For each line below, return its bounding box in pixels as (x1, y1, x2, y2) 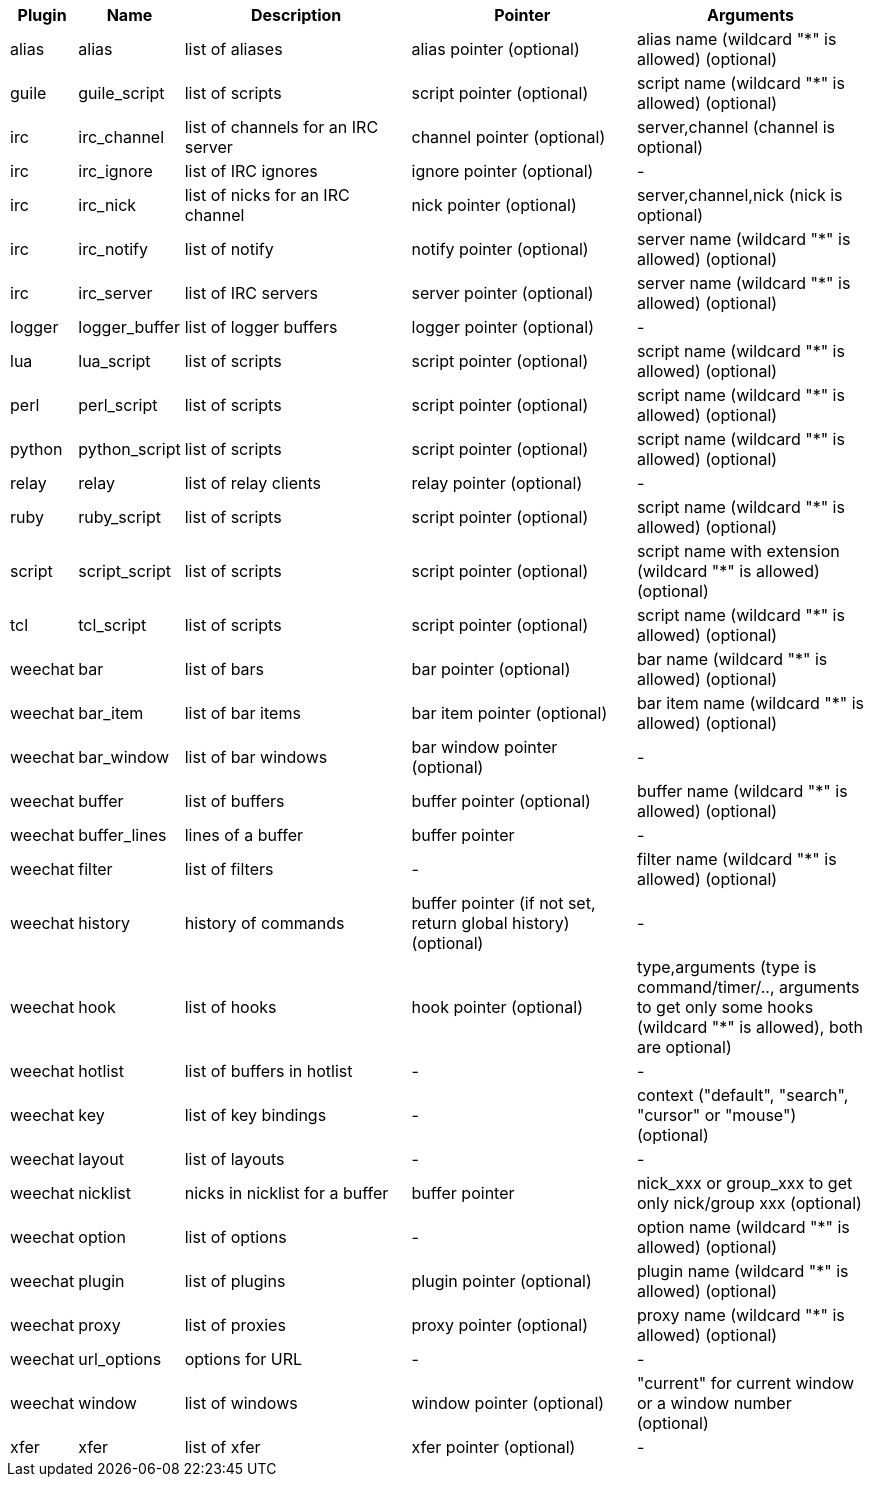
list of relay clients (184, 473, 322, 493)
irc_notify (78, 239, 148, 259)
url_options (78, 1349, 162, 1369)
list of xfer (184, 1437, 261, 1457)
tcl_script (78, 615, 147, 635)
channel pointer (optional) (411, 127, 606, 147)
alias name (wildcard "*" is (636, 29, 837, 49)
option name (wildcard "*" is (636, 1217, 850, 1237)
